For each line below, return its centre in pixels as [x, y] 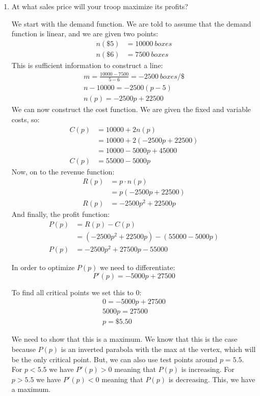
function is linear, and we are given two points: [85, 34]
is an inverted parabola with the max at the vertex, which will [158, 349]
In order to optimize [43, 267]
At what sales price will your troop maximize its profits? [100, 6]
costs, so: [25, 119]
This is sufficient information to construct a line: [87, 65]
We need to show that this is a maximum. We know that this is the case [124, 339]
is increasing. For [208, 369]
